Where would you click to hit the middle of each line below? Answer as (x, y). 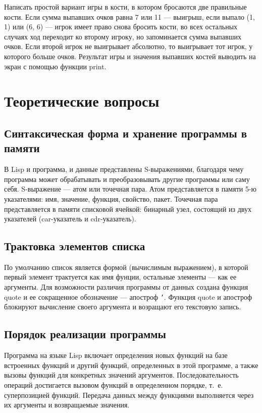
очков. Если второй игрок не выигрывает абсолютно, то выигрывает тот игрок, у (128, 46)
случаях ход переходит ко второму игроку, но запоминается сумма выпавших (123, 36)
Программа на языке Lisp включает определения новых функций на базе (116, 355)
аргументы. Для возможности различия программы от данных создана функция (126, 287)
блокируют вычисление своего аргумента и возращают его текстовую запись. (123, 307)
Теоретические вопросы (82, 101)
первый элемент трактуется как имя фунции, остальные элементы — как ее (120, 277)
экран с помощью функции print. (55, 66)
